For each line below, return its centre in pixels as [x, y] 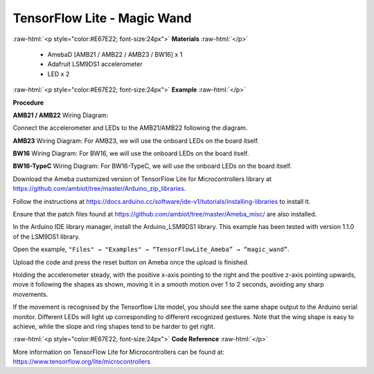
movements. [30, 294]
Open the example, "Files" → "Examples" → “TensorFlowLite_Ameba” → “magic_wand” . [151, 249]
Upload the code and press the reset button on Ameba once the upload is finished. [131, 262]
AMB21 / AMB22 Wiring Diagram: [61, 115]
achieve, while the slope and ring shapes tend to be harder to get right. [114, 326]
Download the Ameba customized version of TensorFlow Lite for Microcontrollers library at [142, 179]
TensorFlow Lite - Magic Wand [102, 18]
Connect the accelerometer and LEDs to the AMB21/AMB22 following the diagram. [130, 128]
